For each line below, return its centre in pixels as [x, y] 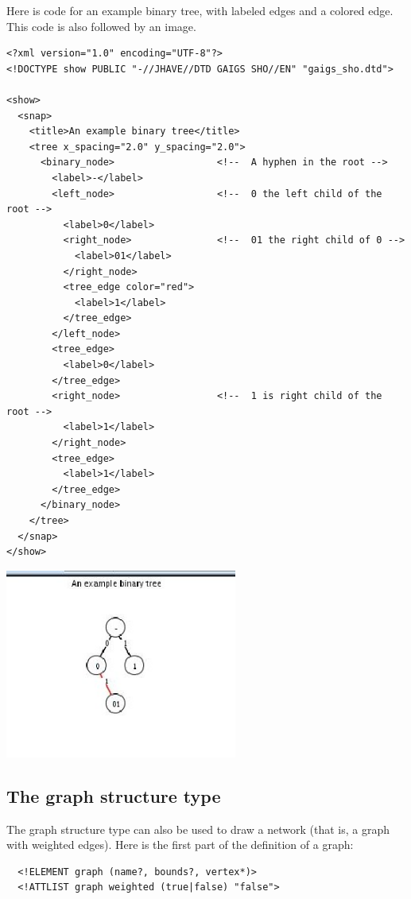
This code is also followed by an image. [101, 26]
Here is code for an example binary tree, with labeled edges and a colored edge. [200, 10]
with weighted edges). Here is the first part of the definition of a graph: [180, 845]
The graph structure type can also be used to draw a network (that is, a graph [198, 829]
